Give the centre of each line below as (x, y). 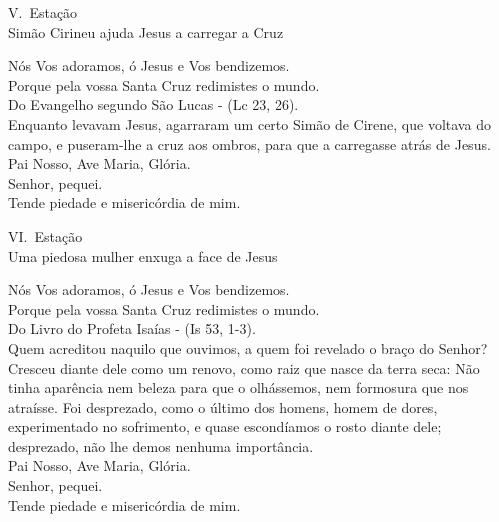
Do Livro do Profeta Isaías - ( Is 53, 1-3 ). (132, 328)
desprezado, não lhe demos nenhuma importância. (161, 445)
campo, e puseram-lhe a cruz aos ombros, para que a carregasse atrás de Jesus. (249, 143)
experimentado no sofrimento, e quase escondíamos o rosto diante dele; (225, 426)
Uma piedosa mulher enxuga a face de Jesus (143, 255)
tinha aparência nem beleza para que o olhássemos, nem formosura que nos (238, 387)
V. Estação (43, 12)
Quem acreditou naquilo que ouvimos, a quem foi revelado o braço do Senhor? (248, 347)
